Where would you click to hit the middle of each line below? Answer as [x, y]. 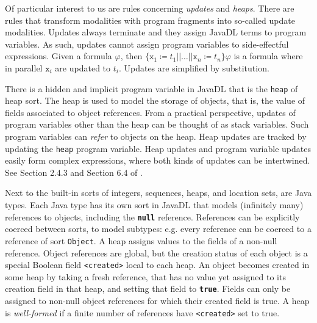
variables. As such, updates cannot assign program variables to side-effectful [147, 44]
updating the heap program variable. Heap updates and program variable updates [158, 148]
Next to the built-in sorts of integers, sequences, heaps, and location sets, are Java [158, 193]
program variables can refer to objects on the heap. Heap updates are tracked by [156, 136]
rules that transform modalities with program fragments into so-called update [150, 20]
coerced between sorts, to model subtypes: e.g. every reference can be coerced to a [158, 229]
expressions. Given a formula [59, 56]
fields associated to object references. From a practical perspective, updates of [150, 112]
